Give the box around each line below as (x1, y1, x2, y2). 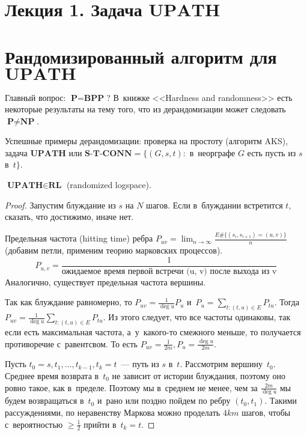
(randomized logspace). (66, 178, 151, 191)
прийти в (84, 418, 117, 430)
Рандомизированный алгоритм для (5, 44, 277, 68)
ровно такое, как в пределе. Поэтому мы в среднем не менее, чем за (5, 381, 258, 394)
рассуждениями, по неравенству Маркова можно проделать (5, 406, 220, 418)
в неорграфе (189, 146, 236, 159)
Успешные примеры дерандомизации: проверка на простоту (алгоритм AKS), (5, 135, 288, 147)
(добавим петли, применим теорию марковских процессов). (5, 243, 223, 256)
